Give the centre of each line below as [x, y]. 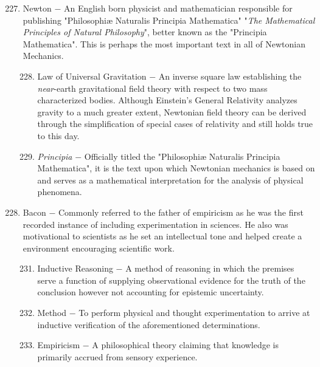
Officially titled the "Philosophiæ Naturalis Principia [182, 156]
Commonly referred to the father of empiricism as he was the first [181, 212]
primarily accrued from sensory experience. [117, 356]
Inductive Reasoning [75, 268]
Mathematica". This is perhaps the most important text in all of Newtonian [164, 43]
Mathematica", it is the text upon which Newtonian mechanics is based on [176, 168]
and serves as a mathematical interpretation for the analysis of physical [170, 180]
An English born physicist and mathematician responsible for [178, 8]
